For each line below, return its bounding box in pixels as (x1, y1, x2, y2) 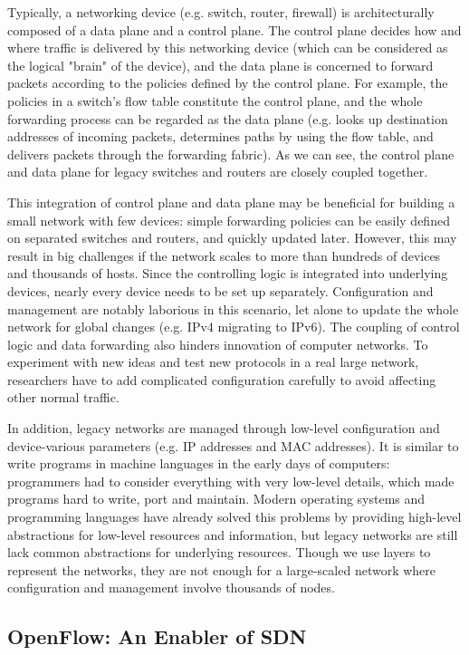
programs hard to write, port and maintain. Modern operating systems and (7, 489, 426, 508)
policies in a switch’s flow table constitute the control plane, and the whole (7, 91, 423, 110)
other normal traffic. (7, 388, 120, 407)
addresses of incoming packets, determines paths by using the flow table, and (7, 127, 434, 146)
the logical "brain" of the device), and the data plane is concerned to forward (7, 55, 434, 74)
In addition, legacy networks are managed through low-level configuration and (7, 419, 440, 438)
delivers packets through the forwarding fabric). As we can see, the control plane (7, 144, 455, 163)
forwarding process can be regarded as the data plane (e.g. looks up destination (7, 109, 448, 128)
